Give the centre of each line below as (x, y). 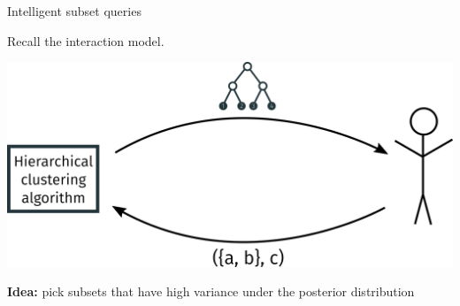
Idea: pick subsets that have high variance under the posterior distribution (211, 291)
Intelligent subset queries (74, 11)
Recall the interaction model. (86, 40)
